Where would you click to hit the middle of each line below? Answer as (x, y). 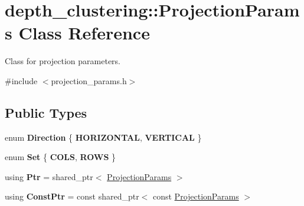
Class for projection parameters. (63, 61)
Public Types (46, 112)
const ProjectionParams (196, 196)
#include (21, 80)
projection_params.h (89, 80)
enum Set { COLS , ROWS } (61, 157)
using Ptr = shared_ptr (49, 176)
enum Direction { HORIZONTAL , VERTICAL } (103, 137)
